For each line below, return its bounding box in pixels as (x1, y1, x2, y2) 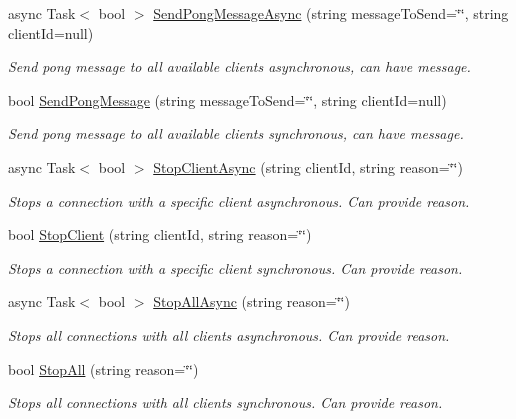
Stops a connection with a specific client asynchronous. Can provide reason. (8, 190, 470, 211)
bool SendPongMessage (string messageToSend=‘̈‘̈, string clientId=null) (8, 89, 447, 110)
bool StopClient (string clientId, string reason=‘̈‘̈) (8, 224, 312, 245)
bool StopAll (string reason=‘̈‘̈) (8, 358, 199, 379)
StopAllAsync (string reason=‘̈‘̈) (153, 291, 350, 312)
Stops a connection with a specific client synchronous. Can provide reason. (8, 257, 463, 278)
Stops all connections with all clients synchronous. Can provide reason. (8, 392, 443, 413)
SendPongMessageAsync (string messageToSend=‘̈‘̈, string (153, 3, 509, 23)
